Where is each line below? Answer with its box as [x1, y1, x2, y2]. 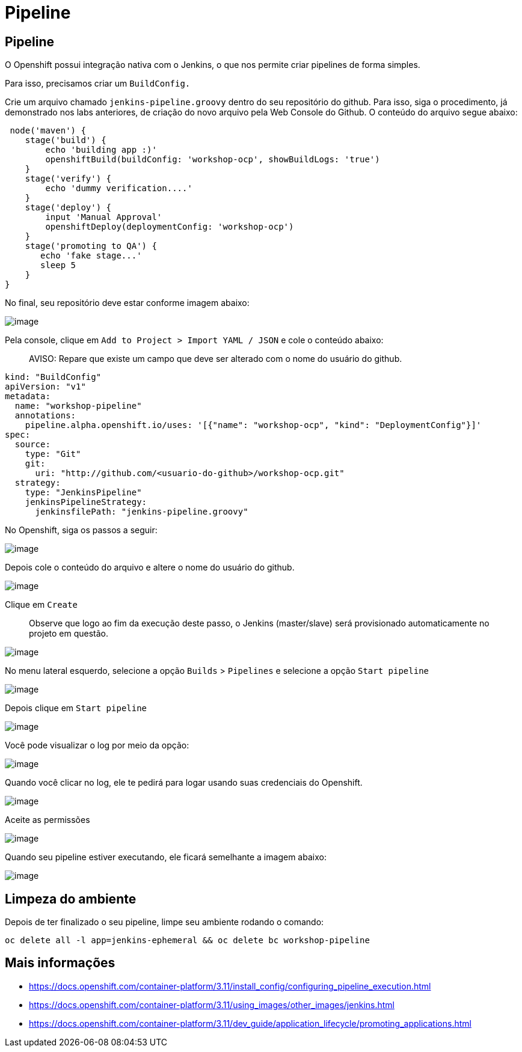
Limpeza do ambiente [5, 891, 137, 907]
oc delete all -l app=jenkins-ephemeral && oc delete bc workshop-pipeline [5, 935, 370, 946]
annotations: [14, 411, 76, 421]
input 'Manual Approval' [45, 212, 162, 222]
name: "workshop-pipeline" [14, 401, 142, 411]
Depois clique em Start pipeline [5, 703, 147, 714]
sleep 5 [40, 260, 76, 271]
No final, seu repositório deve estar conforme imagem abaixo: [5, 298, 250, 308]
